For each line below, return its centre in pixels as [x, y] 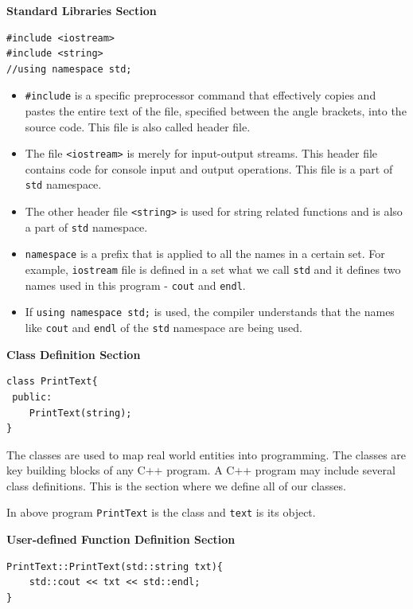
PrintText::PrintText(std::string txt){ [115, 566]
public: [32, 397]
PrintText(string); [80, 413]
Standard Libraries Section [82, 10]
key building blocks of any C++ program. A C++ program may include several [201, 470]
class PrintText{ [52, 382]
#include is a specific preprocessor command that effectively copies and [201, 95]
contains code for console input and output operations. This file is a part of [209, 168]
